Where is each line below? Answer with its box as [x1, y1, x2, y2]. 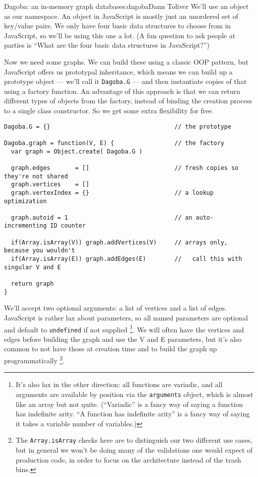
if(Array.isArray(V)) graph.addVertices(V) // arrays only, [11, 238, 228, 246]
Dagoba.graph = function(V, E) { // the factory [4, 139, 224, 147]
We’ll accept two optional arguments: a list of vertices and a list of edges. [4, 303, 227, 313]
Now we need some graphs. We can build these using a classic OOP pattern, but [4, 56, 249, 67]
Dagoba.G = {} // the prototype [4, 123, 232, 130]
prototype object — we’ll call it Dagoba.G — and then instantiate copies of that [4, 76, 247, 86]
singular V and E [4, 263, 61, 271]
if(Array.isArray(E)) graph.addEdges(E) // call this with [11, 255, 242, 263]
